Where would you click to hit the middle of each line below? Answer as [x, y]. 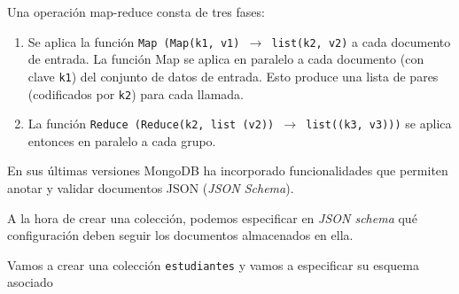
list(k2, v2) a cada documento [361, 41]
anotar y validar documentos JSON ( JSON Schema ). [151, 188]
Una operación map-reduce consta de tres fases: [136, 12]
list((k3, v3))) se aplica [379, 124]
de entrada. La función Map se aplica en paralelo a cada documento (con [226, 59]
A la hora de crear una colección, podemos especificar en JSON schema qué [212, 217]
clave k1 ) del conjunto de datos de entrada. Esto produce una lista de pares [233, 76]
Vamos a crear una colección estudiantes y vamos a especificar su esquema [213, 264]
